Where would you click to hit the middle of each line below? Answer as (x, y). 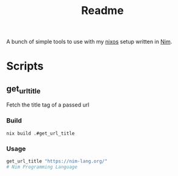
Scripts (25, 66)
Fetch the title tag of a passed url (48, 105)
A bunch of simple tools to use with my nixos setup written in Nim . (89, 42)
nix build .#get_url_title (41, 133)
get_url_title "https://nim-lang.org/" (57, 161)
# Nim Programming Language (42, 167)
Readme (102, 11)
